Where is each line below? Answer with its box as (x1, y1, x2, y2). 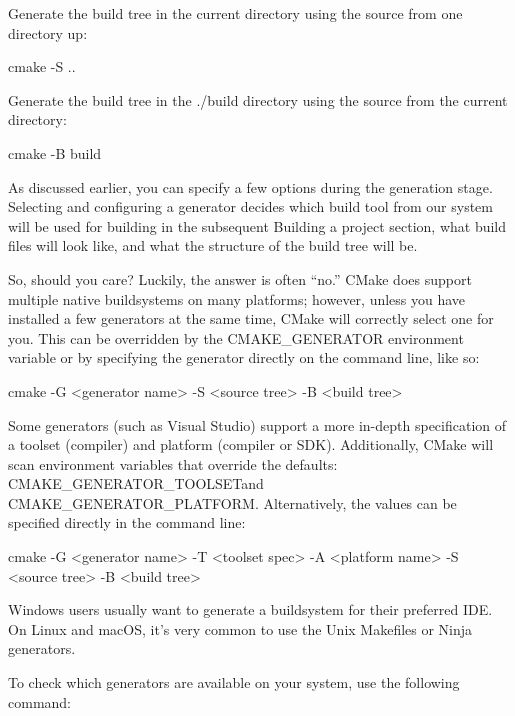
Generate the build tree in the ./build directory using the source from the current (8, 89, 508, 110)
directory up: (8, 22, 88, 43)
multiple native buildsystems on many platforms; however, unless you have (8, 288, 466, 309)
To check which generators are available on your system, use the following (8, 672, 460, 693)
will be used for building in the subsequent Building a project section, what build (8, 215, 507, 236)
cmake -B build (8, 142, 102, 163)
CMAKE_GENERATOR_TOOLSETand (8, 473, 264, 494)
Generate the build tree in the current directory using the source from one (8, 3, 463, 23)
